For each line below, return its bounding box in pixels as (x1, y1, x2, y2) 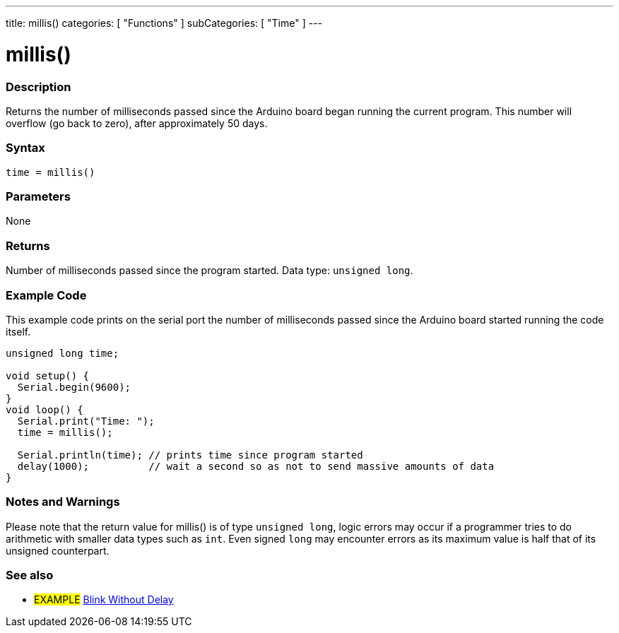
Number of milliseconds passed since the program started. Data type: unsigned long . (6, 264, 413, 277)
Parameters (6, 189, 71, 203)
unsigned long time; (6, 347, 119, 359)
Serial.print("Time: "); (17, 415, 155, 427)
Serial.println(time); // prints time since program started (17, 449, 363, 461)
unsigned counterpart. (6, 544, 110, 557)
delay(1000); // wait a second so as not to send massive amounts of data (17, 460, 495, 472)
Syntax (6, 141, 45, 155)
